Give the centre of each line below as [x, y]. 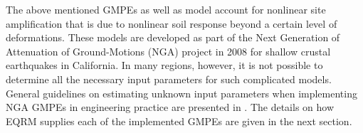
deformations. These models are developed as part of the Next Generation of [173, 37]
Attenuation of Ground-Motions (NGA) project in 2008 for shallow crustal [168, 51]
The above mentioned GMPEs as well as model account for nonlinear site [166, 9]
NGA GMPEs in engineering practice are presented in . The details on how [170, 107]
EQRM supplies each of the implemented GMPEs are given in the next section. [179, 121]
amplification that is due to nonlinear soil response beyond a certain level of [172, 23]
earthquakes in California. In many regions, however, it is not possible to [164, 65]
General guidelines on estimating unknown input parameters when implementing [181, 93]
